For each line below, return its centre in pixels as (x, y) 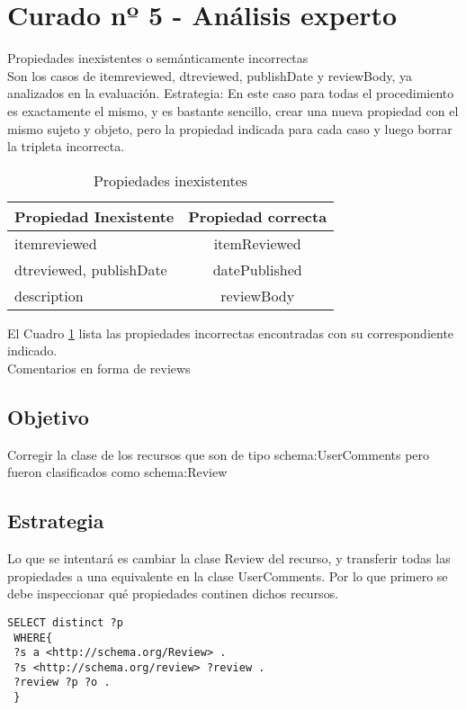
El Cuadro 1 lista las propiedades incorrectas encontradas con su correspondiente (231, 333)
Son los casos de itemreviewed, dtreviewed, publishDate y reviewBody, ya (210, 75)
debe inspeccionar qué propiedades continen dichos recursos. (173, 593)
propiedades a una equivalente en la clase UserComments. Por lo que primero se (228, 575)
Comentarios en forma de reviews (99, 368)
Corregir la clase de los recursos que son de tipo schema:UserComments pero (219, 454)
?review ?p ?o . (62, 683)
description (49, 295)
